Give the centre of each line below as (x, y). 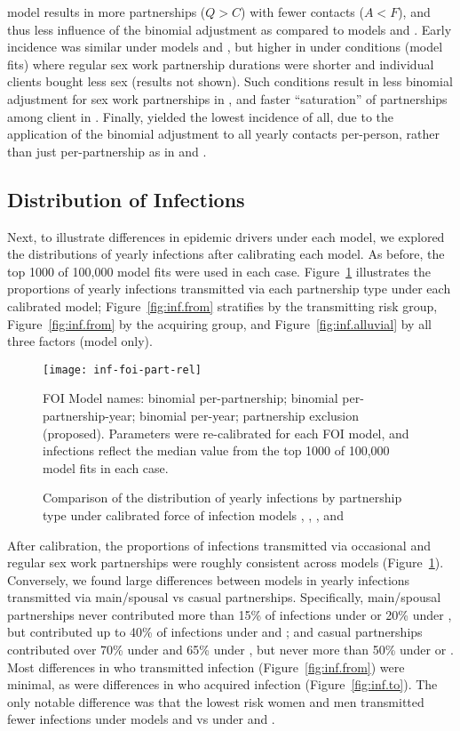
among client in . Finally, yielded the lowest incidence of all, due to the (201, 116)
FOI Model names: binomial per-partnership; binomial (190, 398)
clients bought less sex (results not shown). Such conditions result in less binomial (230, 81)
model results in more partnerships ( (107, 12)
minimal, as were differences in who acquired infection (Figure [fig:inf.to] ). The (222, 684)
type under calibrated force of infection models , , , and (193, 514)
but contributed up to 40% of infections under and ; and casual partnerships (215, 632)
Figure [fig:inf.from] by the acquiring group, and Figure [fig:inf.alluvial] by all (219, 323)
